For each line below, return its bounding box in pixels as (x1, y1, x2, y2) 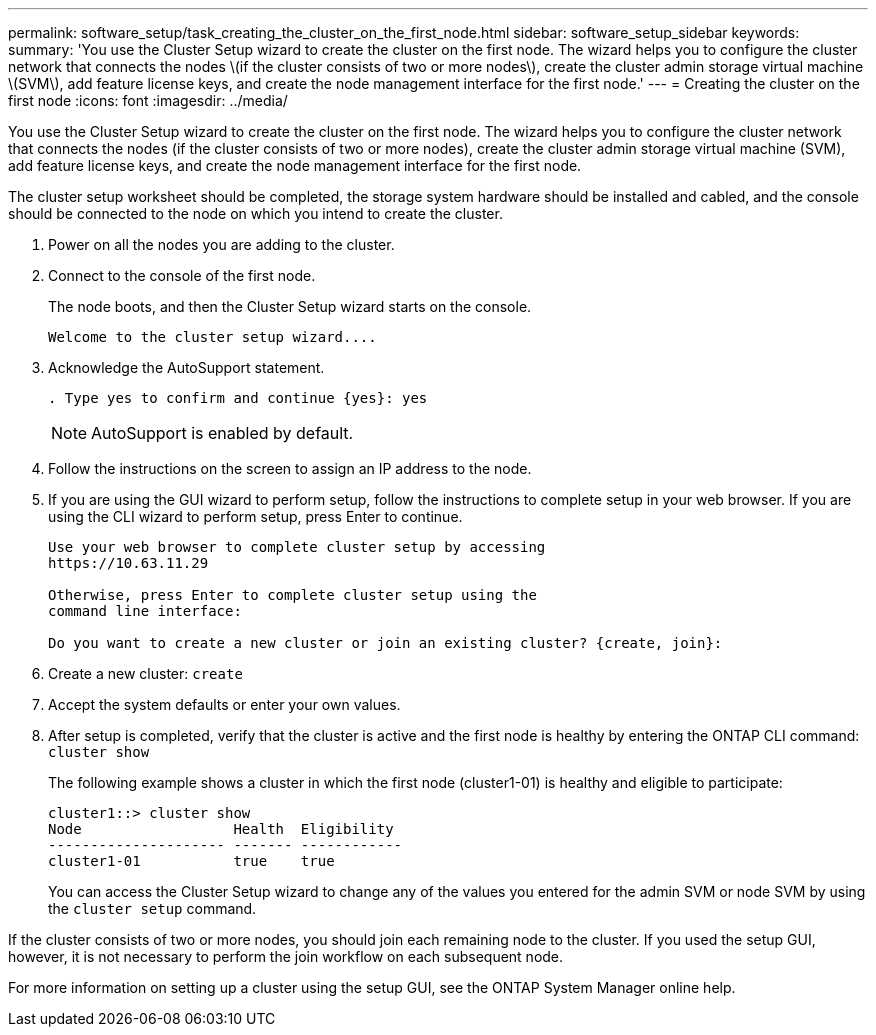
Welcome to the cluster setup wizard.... (48, 329, 377, 345)
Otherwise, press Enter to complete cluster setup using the (48, 587, 537, 603)
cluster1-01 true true (48, 853, 335, 869)
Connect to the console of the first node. (48, 267, 316, 284)
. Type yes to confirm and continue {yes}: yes (48, 390, 428, 406)
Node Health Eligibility (48, 821, 394, 837)
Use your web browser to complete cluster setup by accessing (48, 539, 546, 555)
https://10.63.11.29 (48, 555, 209, 571)
